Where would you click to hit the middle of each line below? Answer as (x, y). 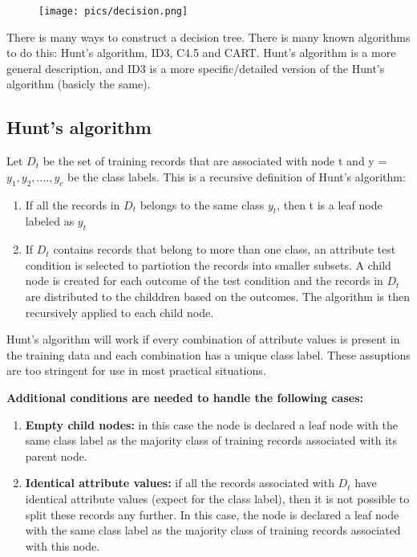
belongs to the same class (202, 204)
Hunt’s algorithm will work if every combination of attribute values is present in (203, 339)
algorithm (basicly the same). (79, 84)
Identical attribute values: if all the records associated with (180, 483)
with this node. (63, 545)
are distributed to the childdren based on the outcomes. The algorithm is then (217, 296)
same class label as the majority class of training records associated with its (211, 440)
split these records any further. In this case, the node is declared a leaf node (212, 514)
